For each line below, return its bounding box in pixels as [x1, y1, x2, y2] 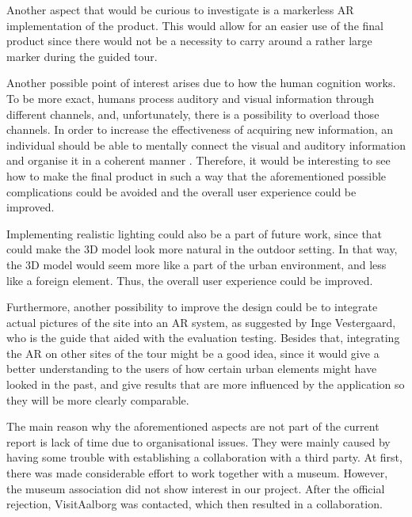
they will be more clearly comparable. [6, 391, 189, 408]
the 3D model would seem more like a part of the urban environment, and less [6, 256, 387, 272]
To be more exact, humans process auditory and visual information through [6, 89, 375, 106]
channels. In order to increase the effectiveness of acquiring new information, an [6, 121, 394, 138]
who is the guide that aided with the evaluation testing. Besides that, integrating [6, 329, 400, 346]
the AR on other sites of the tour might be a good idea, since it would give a [6, 344, 380, 361]
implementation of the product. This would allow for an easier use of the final [6, 17, 383, 33]
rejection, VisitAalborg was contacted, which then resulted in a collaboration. [6, 496, 383, 512]
